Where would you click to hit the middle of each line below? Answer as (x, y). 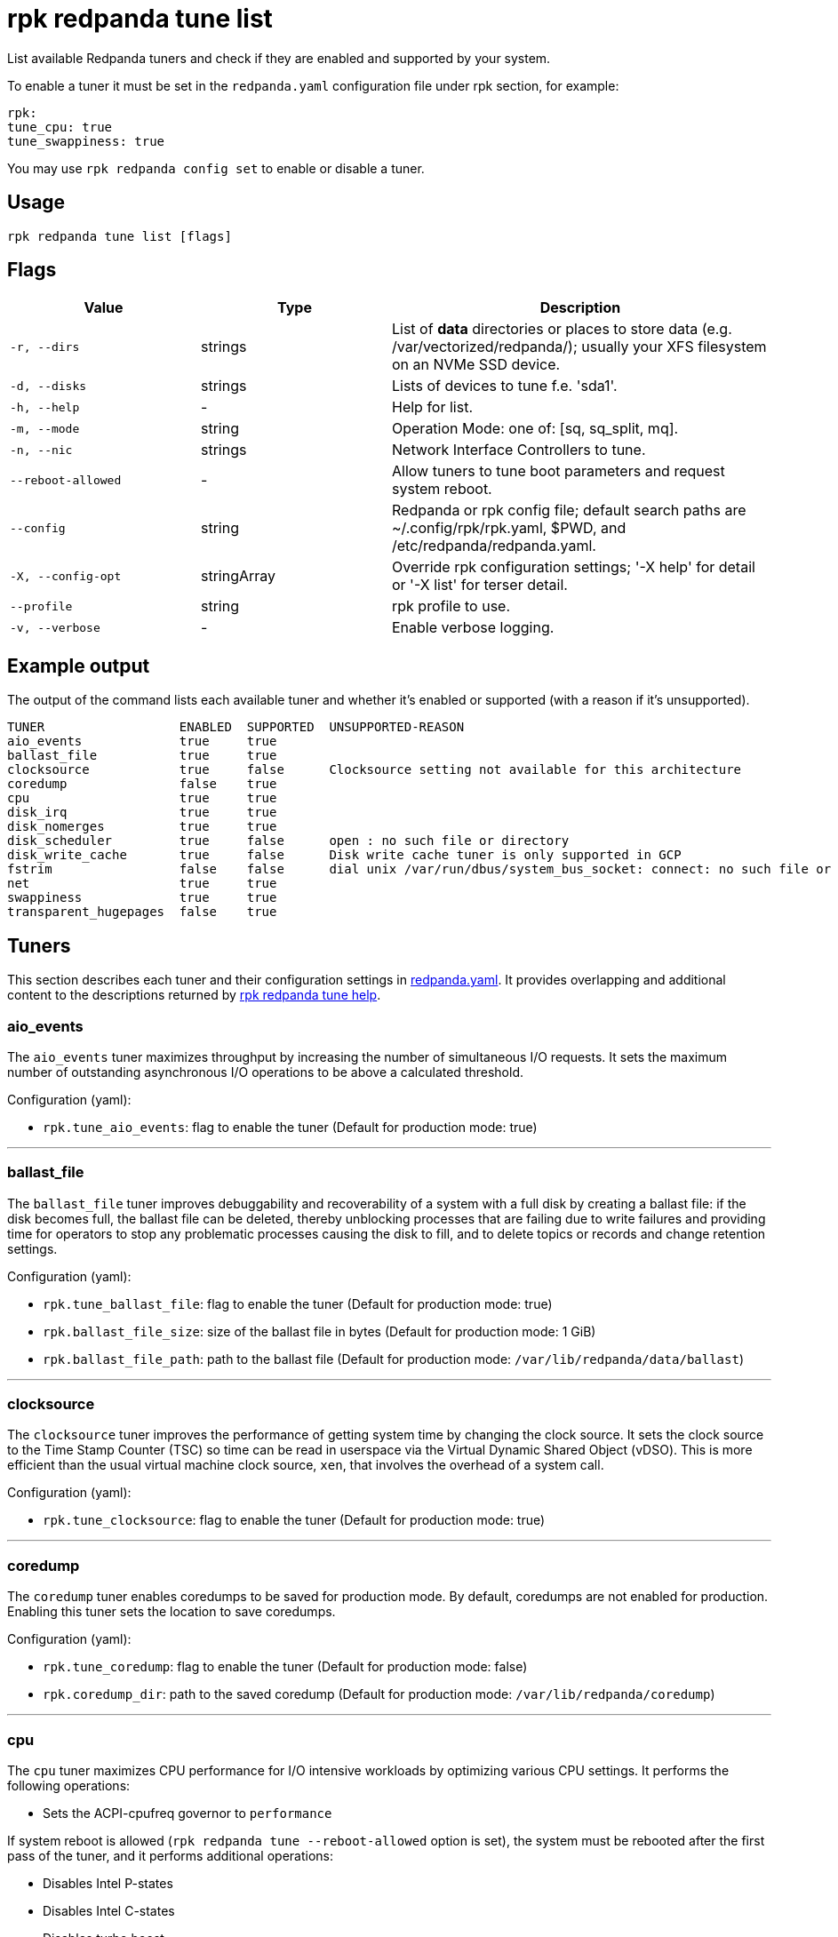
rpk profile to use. (451, 606)
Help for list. (432, 407)
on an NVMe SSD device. (476, 365)
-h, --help (45, 407)
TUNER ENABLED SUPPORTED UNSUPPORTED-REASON (236, 727)
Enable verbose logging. (473, 628)
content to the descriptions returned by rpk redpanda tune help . (194, 995)
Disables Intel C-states (109, 1910)
